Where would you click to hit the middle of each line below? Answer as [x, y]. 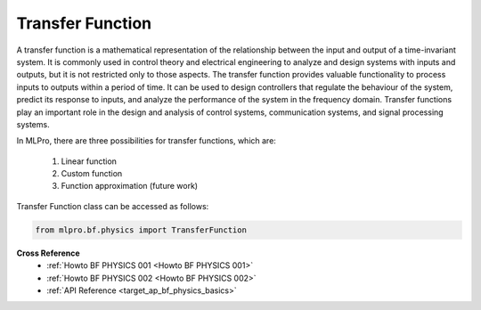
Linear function [89, 161]
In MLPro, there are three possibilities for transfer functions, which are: [146, 141]
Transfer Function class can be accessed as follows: [113, 206]
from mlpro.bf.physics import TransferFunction [141, 230]
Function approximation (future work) [130, 186]
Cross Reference [48, 253]
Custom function [92, 174]
